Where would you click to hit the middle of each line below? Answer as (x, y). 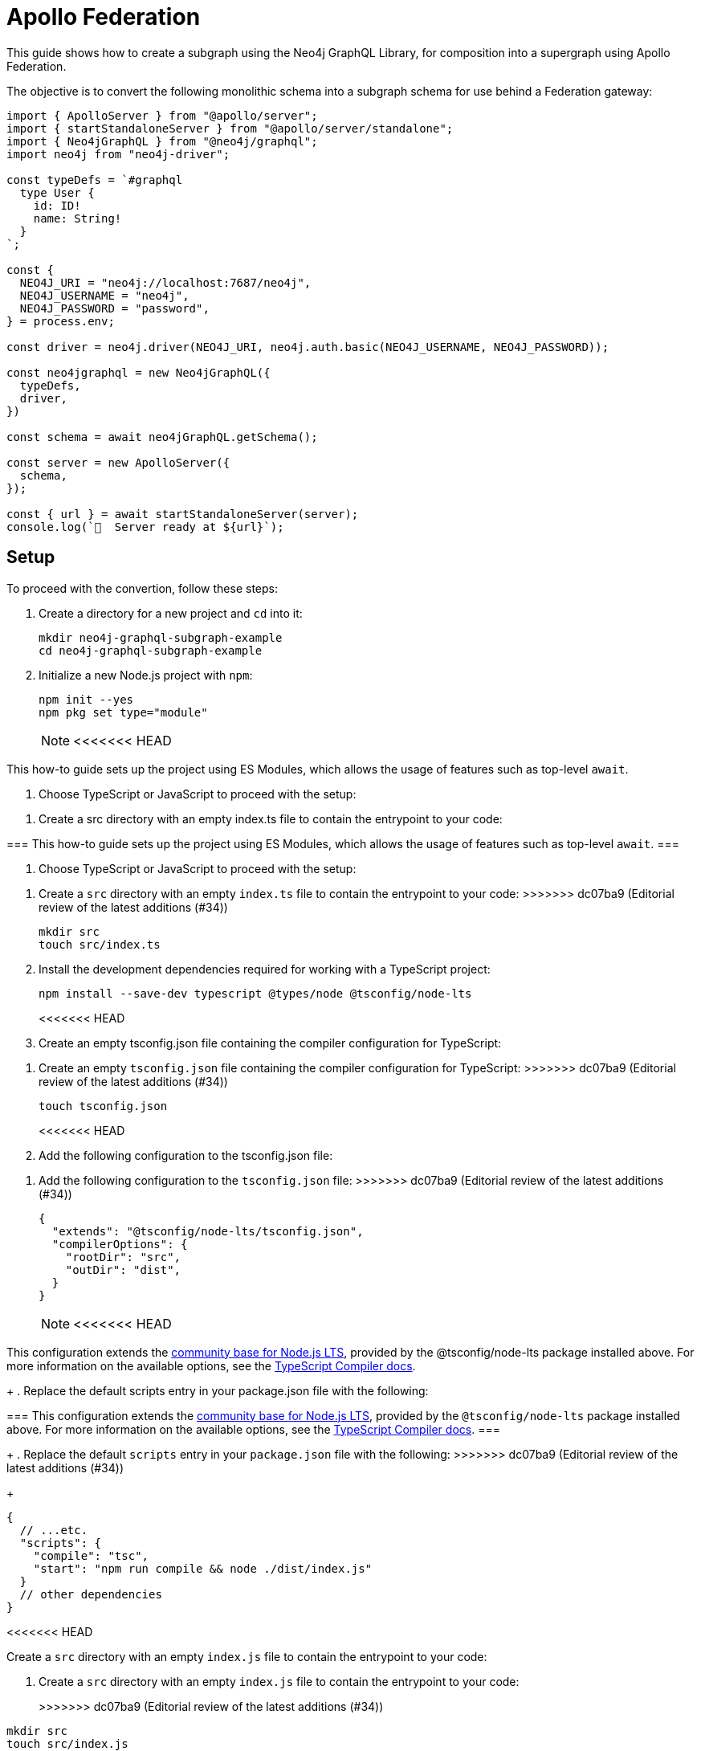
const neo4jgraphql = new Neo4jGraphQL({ (139, 372)
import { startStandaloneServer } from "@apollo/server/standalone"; (230, 128)
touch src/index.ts (100, 944)
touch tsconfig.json (103, 1106)
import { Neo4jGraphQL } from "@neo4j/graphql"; (162, 141)
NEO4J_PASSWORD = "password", (114, 308)
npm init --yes (86, 699)
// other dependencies (91, 1594)
